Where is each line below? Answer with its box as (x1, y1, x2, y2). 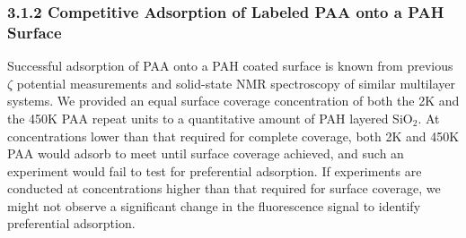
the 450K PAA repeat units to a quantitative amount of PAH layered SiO (7, 108, 413, 127)
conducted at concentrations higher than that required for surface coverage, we (7, 179, 441, 198)
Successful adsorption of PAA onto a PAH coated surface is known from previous (7, 56, 453, 75)
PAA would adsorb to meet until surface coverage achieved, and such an (7, 144, 404, 163)
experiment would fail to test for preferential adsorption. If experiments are (7, 161, 422, 180)
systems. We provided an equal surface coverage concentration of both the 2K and (7, 91, 460, 110)
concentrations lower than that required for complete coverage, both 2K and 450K (7, 126, 460, 145)
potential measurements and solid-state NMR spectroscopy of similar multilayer (16, 73, 455, 92)
